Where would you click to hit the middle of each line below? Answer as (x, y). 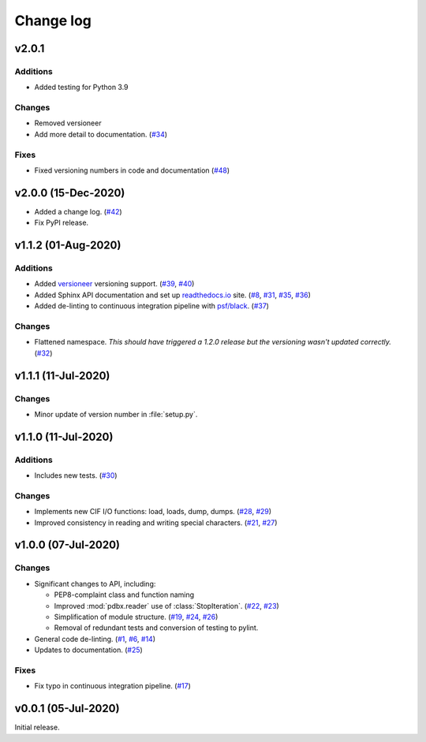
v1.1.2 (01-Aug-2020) (68, 246)
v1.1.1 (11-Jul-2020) (62, 376)
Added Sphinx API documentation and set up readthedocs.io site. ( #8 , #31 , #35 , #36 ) (173, 295)
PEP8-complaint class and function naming (124, 595)
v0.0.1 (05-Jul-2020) (67, 708)
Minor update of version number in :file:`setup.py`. (116, 414)
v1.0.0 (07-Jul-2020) (67, 545)
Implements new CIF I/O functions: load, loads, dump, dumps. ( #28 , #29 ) (153, 512)
